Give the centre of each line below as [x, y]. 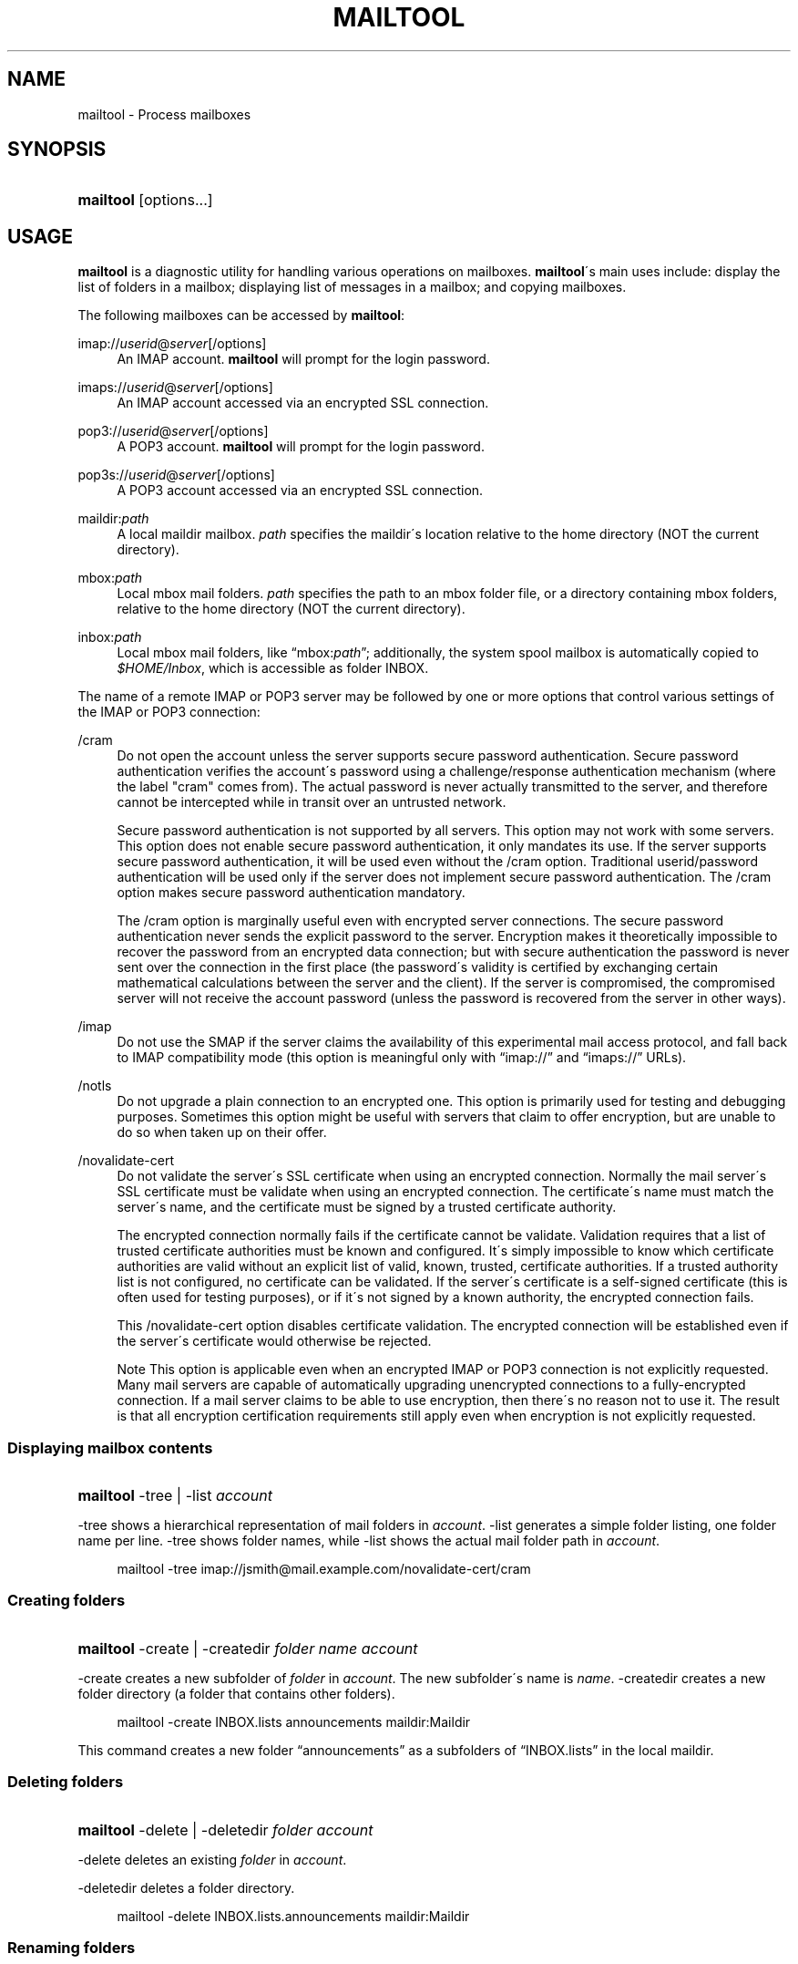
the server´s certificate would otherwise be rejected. [274, 1341]
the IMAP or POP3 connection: [169, 712]
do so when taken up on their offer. [222, 1132]
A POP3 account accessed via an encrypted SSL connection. [300, 491]
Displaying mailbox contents [110, 1447]
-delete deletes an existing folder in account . [212, 1859]
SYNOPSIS [57, 150]
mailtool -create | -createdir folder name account [248, 1648]
